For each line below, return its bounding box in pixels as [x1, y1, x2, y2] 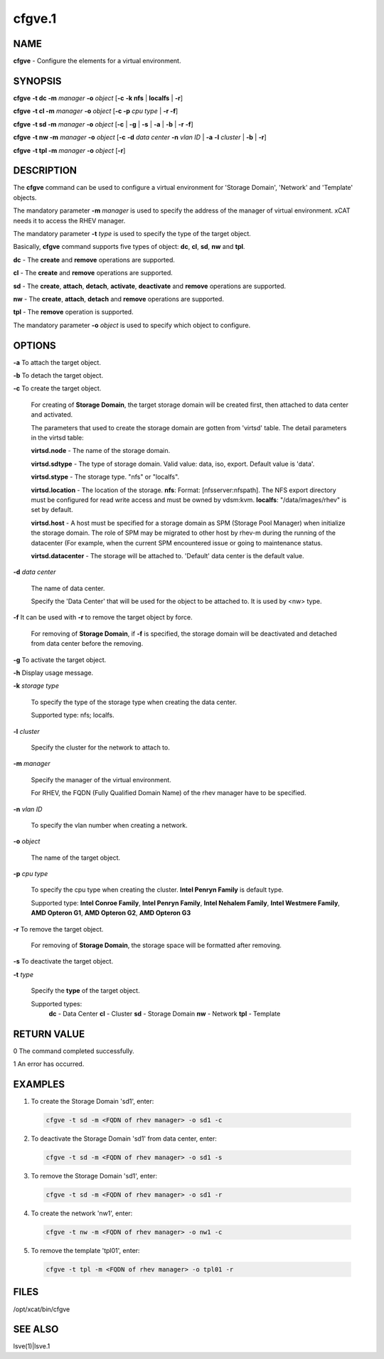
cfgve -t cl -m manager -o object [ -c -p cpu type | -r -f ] [13, 107, 178, 115]
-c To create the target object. [13, 384, 102, 393]
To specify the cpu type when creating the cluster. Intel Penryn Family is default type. [31, 885, 284, 894]
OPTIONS [13, 339, 56, 351]
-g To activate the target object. [13, 655, 107, 664]
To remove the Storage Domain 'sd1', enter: [31, 1172, 158, 1181]
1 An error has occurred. [13, 1060, 85, 1068]
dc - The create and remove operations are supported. [13, 255, 176, 264]
